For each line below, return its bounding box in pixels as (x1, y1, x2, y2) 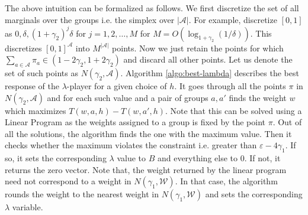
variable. (12, 201, 43, 213)
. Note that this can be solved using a (165, 104, 302, 116)
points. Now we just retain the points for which (112, 41, 284, 54)
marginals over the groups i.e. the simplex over (5, 13, 175, 25)
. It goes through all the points (174, 80, 286, 92)
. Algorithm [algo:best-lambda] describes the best (120, 67, 299, 79)
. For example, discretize (188, 13, 277, 25)
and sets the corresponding (205, 188, 303, 200)
